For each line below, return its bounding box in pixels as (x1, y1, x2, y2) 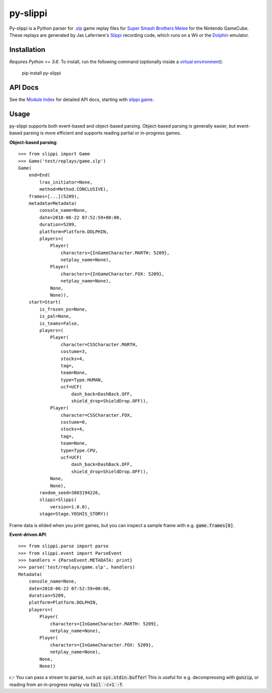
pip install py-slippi (22, 70, 61, 76)
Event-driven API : (9, 531, 47, 537)
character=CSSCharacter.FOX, (60, 412, 133, 418)
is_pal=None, (39, 313, 72, 319)
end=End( (28, 172, 50, 178)
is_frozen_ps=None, (39, 306, 88, 312)
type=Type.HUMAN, (60, 377, 103, 383)
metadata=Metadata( (28, 200, 77, 206)
